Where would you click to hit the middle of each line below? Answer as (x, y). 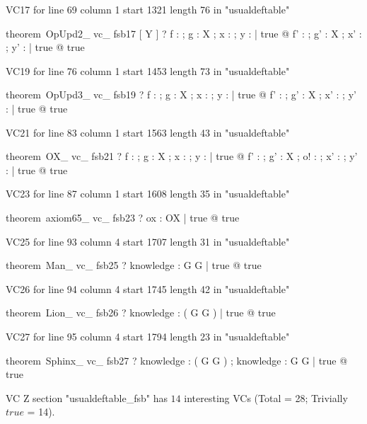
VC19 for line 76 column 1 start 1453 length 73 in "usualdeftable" (148, 70)
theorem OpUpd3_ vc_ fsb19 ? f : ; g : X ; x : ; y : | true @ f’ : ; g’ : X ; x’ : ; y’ (181, 94)
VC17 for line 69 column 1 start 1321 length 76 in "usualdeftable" (148, 9)
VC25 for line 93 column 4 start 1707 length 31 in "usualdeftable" (148, 241)
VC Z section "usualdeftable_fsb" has (87, 397)
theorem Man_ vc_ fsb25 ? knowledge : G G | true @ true (134, 265)
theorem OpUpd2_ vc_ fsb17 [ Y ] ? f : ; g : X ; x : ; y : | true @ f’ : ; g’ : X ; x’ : (184, 33)
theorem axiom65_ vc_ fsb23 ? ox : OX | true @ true (123, 217)
